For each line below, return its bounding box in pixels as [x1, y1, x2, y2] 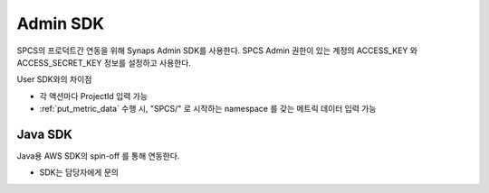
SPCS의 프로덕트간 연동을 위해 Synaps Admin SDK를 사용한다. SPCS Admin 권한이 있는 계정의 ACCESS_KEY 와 [16, 45, 418, 56]
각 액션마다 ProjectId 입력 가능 [39, 90, 149, 101]
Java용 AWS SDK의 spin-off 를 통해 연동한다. [16, 151, 180, 161]
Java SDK [16, 126, 72, 142]
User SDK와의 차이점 [16, 74, 92, 85]
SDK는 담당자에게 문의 [39, 167, 120, 178]
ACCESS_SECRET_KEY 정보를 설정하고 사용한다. [16, 57, 192, 68]
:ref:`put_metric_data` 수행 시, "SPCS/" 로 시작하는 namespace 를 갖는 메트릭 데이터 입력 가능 [39, 104, 377, 115]
